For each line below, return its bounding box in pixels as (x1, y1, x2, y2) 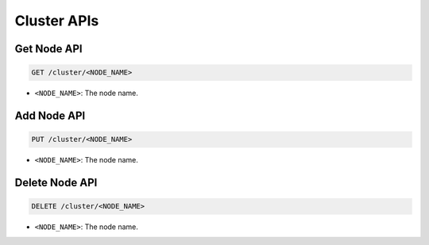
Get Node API (14, 42, 83, 56)
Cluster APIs (14, 12, 99, 29)
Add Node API (14, 109, 86, 122)
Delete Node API (14, 175, 98, 189)
